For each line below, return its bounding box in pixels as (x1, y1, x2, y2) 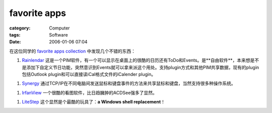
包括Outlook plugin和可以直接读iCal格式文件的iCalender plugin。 (22, 71, 156, 77)
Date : (9, 39, 21, 45)
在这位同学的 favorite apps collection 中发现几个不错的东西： (9, 48, 136, 54)
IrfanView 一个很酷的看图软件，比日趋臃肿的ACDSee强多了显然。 (22, 89, 157, 95)
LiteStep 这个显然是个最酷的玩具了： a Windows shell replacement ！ (22, 99, 166, 105)
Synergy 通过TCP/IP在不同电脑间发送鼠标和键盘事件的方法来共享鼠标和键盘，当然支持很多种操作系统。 (22, 80, 236, 86)
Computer (49, 25, 70, 31)
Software (49, 31, 68, 37)
